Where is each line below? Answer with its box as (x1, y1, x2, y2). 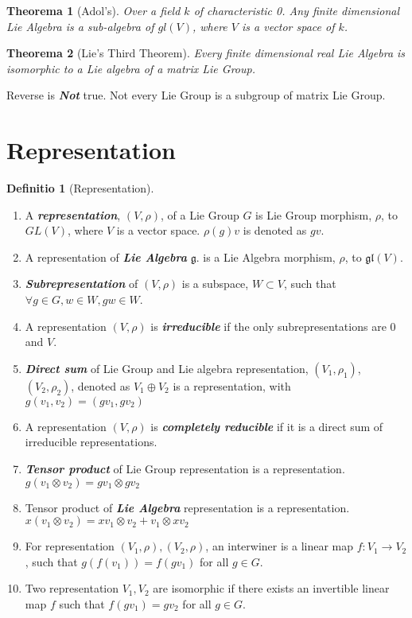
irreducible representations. (25, 433, 157, 450)
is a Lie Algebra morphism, (203, 248, 336, 265)
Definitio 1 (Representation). (6, 180, 154, 196)
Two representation (25, 580, 119, 597)
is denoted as (243, 222, 307, 239)
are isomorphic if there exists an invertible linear (153, 580, 390, 597)
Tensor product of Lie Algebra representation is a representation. (25, 499, 350, 515)
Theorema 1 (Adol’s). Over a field (6, 2, 181, 18)
